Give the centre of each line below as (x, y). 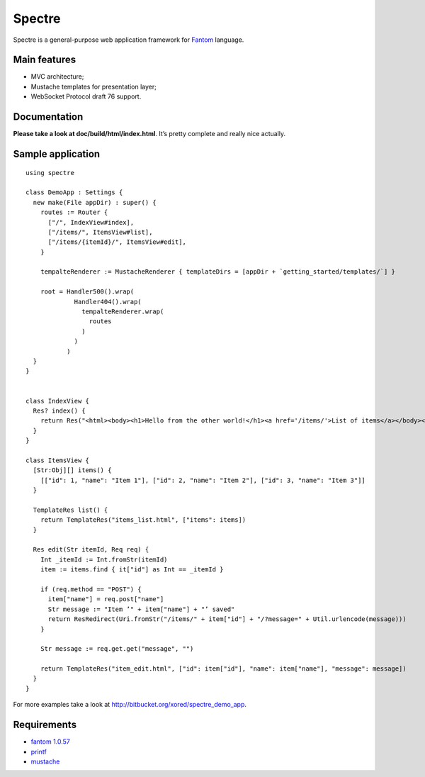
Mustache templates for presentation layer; (94, 86)
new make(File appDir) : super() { (95, 202)
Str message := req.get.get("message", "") (117, 649)
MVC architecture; (57, 77)
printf (39, 751)
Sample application (57, 153)
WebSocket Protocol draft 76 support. (86, 96)
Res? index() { (59, 410)
